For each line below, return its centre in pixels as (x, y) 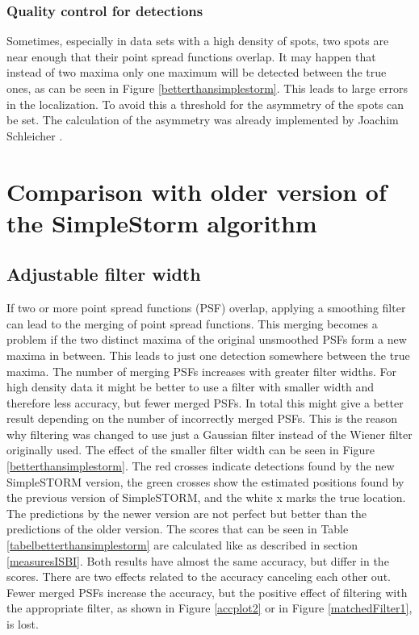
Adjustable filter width (104, 274)
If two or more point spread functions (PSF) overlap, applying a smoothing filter (206, 308)
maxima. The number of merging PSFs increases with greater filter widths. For (201, 371)
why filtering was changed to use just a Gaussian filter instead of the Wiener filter (209, 434)
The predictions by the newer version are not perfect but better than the (187, 513)
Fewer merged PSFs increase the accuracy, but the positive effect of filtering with (207, 592)
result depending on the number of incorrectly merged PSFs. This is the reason (202, 418)
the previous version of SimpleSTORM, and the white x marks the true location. (206, 497)
